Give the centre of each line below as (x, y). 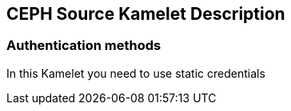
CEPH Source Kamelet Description (146, 14)
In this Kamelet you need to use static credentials (136, 73)
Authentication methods (84, 46)
